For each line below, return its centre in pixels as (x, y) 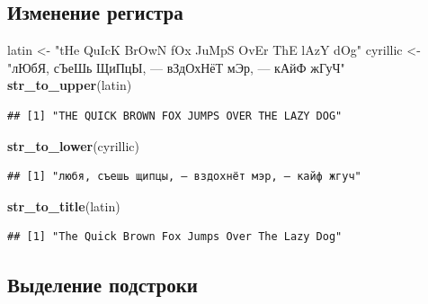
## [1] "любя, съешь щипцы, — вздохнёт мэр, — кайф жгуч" (184, 177)
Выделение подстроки (103, 285)
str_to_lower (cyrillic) (73, 145)
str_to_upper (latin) (70, 85)
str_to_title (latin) (64, 206)
